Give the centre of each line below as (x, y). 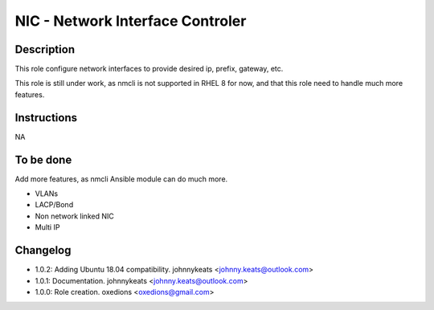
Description (45, 49)
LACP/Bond (54, 205)
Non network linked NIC (74, 216)
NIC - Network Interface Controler (131, 21)
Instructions (46, 118)
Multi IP (47, 227)
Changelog (43, 250)
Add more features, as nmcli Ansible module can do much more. (121, 179)
